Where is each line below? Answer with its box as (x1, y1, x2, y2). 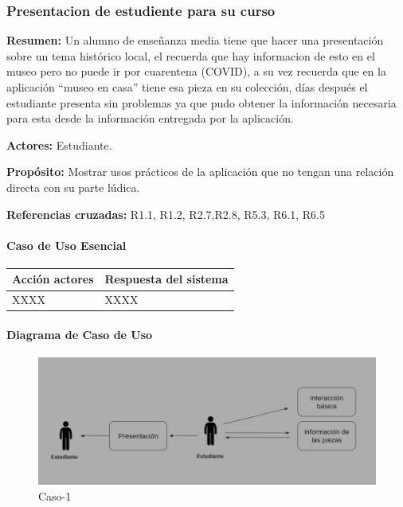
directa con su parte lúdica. (6, 178, 140, 195)
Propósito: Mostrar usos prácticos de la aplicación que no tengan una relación (6, 163, 394, 180)
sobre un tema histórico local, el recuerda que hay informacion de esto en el (6, 47, 375, 64)
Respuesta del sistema (104, 271, 229, 287)
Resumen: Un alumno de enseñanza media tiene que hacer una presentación (6, 32, 384, 49)
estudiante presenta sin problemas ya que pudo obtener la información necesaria (6, 94, 397, 111)
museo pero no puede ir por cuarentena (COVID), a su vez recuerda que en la (6, 63, 386, 80)
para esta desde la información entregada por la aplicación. (6, 110, 294, 127)
